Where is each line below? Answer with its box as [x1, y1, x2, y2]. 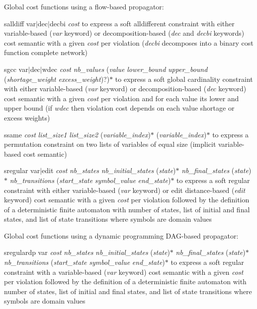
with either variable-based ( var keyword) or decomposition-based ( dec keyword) [4, 83, 247, 94]
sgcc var [4, 63, 28, 74]
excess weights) [4, 112, 50, 123]
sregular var [4, 165, 40, 176]
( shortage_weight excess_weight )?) [4, 73, 110, 84]
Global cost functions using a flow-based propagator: [4, 1, 164, 11]
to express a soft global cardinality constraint [115, 73, 253, 84]
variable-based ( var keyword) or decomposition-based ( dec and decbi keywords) [4, 28, 245, 38]
